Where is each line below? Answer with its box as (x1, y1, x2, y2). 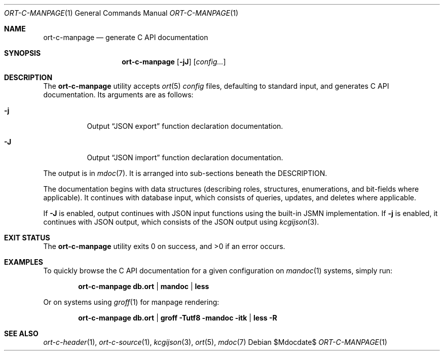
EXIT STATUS (4, 233, 50, 242)
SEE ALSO (4, 329, 39, 338)
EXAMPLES (4, 258, 43, 266)
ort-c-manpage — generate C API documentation (43, 33, 208, 42)
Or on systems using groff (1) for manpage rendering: (43, 298, 219, 306)
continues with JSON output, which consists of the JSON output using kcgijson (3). (43, 218, 319, 226)
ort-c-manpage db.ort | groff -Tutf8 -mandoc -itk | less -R (78, 313, 277, 322)
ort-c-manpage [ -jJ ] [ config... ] (122, 57, 226, 66)
